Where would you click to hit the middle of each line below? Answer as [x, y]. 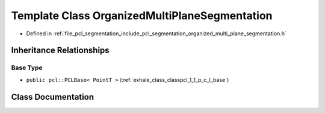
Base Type [27, 68]
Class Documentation [53, 97]
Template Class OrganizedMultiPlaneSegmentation [142, 16]
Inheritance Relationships [60, 51]
